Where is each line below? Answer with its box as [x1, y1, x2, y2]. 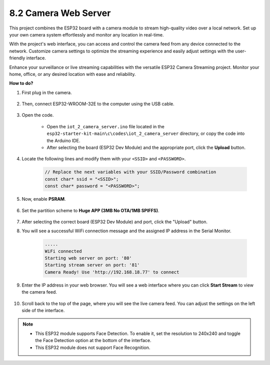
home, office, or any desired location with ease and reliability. [9, 71, 136, 77]
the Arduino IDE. [46, 137, 80, 143]
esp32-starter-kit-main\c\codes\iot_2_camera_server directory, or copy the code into [46, 130, 245, 137]
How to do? [9, 80, 33, 86]
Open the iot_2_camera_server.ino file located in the [46, 123, 165, 129]
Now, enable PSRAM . [21, 196, 66, 202]
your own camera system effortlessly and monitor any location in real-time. [9, 31, 164, 37]
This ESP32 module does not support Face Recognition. [35, 345, 150, 351]
